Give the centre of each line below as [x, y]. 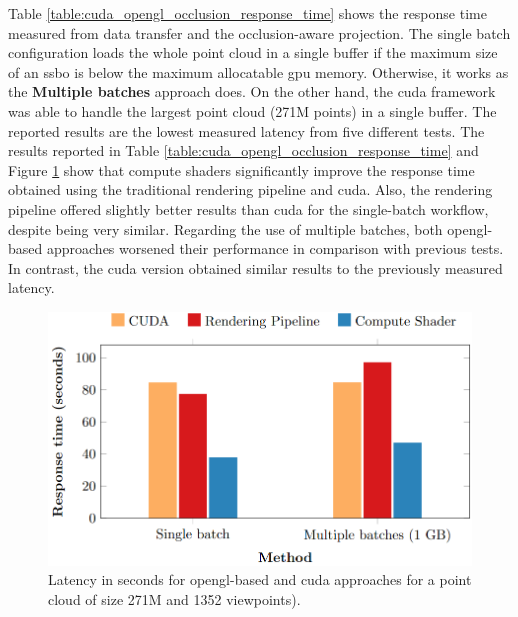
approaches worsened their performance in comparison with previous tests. [275, 248]
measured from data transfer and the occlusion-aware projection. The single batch [259, 32]
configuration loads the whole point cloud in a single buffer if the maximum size [253, 52]
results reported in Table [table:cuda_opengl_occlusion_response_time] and [243, 150]
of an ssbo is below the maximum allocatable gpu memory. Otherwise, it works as [258, 71]
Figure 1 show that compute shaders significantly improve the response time [241, 169]
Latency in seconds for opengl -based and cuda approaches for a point [260, 579]
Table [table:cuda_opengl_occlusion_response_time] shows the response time [247, 13]
